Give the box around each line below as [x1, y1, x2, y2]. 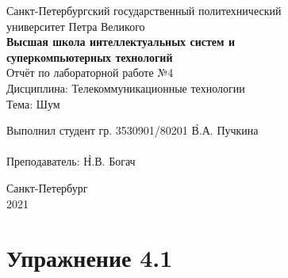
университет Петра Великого [6, 17, 145, 34]
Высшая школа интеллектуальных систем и [6, 33, 235, 50]
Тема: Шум [6, 95, 60, 112]
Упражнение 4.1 [6, 242, 173, 274]
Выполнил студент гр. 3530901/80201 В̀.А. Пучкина [6, 122, 259, 139]
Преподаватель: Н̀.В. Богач [6, 153, 136, 169]
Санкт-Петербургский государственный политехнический [6, 2, 282, 18]
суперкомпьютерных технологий [6, 48, 173, 65]
